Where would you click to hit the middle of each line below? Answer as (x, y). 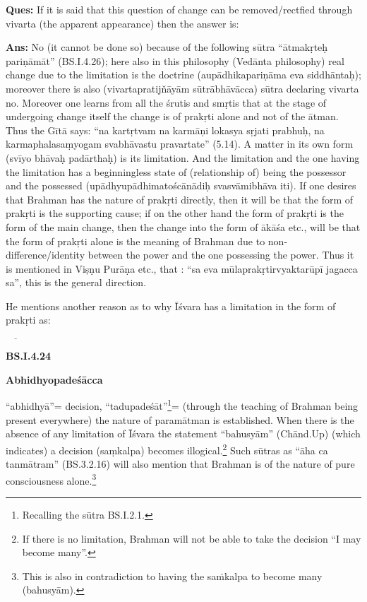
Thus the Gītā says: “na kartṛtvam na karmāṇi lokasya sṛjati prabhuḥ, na (165, 130)
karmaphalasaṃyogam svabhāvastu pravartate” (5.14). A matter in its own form (180, 144)
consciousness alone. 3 (51, 479)
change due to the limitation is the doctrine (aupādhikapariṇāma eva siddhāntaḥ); (183, 75)
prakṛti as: (28, 320)
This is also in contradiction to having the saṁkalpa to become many (172, 576)
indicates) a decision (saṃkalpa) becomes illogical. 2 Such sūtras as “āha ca (167, 449)
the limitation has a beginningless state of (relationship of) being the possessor (176, 171)
